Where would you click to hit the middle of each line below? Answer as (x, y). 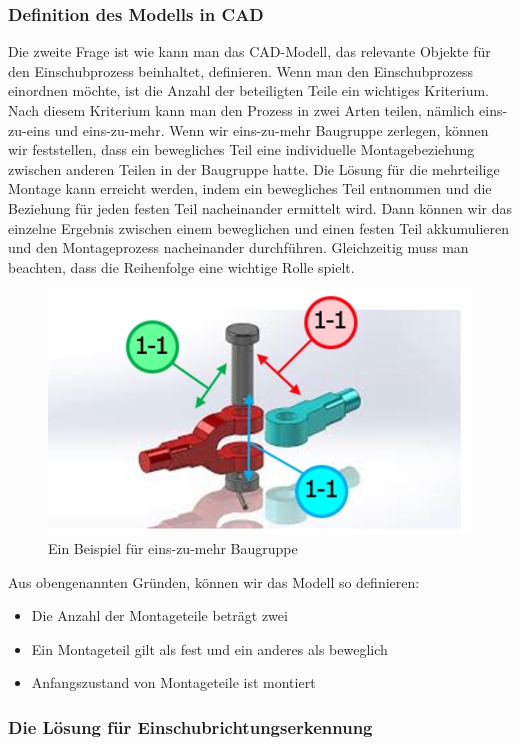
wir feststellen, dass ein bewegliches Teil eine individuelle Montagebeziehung (241, 149)
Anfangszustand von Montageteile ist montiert (173, 682)
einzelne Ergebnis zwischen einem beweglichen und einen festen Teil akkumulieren (258, 227)
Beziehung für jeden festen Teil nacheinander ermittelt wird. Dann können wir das (260, 207)
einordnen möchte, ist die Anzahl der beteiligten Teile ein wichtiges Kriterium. (248, 90)
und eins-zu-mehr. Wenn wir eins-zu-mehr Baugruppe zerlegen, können (271, 129)
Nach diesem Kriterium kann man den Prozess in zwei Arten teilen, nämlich (241, 110)
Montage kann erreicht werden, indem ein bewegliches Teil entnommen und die (250, 188)
